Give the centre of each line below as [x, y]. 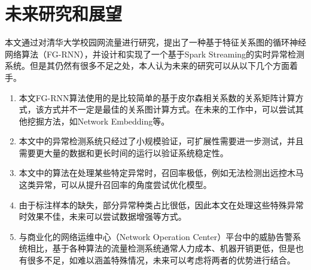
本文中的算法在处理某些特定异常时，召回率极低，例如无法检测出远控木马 [161, 173]
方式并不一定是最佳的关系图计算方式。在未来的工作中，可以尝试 [170, 109]
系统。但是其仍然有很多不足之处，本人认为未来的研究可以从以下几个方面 [147, 66]
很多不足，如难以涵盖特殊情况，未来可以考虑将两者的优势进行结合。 [161, 260]
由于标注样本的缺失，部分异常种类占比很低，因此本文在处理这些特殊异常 [161, 204]
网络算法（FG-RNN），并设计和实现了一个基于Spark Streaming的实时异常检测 [155, 54]
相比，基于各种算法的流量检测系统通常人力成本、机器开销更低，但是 [161, 248]
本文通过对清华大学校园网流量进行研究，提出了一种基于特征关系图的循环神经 [155, 42]
